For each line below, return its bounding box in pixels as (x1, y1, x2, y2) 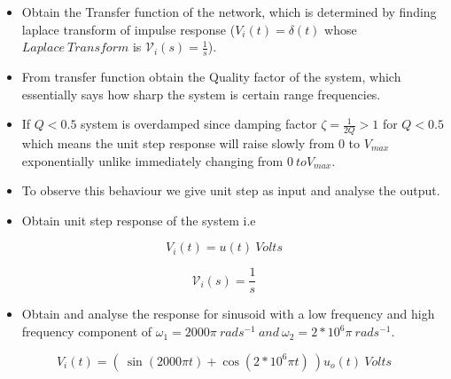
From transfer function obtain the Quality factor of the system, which (21, 67, 401, 86)
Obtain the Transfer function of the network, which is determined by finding (21, 3, 437, 20)
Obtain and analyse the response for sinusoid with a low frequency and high (21, 304, 435, 323)
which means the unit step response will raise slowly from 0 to (21, 134, 361, 153)
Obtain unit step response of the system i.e (21, 210, 256, 229)
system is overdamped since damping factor (81, 114, 317, 133)
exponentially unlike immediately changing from (21, 151, 284, 170)
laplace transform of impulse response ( (21, 20, 236, 38)
